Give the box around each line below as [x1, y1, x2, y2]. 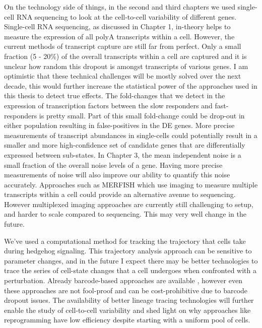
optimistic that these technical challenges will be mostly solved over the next [4, 71, 241, 81]
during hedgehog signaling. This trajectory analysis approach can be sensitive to [4, 245, 252, 256]
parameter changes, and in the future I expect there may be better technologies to [4, 255, 258, 266]
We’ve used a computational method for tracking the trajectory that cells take [4, 235, 246, 246]
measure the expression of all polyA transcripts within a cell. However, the [4, 31, 235, 41]
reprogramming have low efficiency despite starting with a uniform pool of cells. [4, 314, 250, 325]
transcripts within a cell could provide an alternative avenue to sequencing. [4, 189, 236, 200]
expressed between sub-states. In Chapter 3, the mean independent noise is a [4, 149, 241, 160]
